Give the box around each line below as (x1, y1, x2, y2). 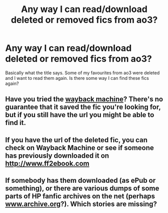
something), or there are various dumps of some (5, 184, 159, 193)
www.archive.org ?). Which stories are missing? (5, 200, 157, 208)
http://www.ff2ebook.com (5, 159, 89, 168)
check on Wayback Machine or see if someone (5, 143, 154, 152)
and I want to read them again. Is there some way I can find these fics (5, 75, 149, 81)
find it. (5, 119, 26, 127)
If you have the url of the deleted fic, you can (5, 136, 148, 144)
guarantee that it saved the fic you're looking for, (5, 103, 161, 112)
